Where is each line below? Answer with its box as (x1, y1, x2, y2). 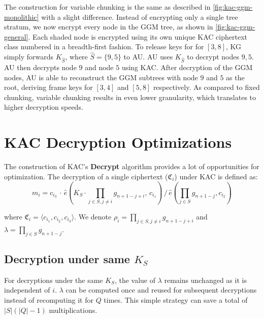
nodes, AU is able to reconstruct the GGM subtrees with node (4, 72, 198, 82)
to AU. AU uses (123, 51, 173, 62)
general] (4, 31, 28, 42)
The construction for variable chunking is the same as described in (4, 2, 211, 12)
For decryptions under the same (4, 274, 103, 285)
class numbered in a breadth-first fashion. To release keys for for (4, 41, 204, 52)
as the (226, 72, 245, 82)
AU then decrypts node (4, 61, 77, 72)
